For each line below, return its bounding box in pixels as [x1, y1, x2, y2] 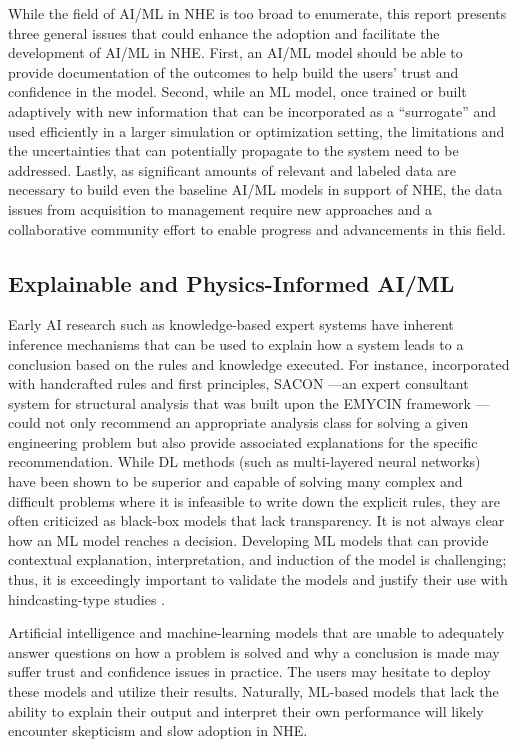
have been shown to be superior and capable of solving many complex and [8, 471, 463, 492]
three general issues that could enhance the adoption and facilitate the [8, 22, 440, 43]
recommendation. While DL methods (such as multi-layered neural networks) [8, 451, 481, 472]
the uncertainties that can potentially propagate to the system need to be [8, 140, 459, 161]
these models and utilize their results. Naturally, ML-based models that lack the [8, 681, 499, 702]
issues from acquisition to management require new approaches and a [8, 198, 433, 219]
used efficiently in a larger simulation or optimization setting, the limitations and [8, 120, 505, 141]
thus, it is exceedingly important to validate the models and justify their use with [8, 569, 508, 590]
